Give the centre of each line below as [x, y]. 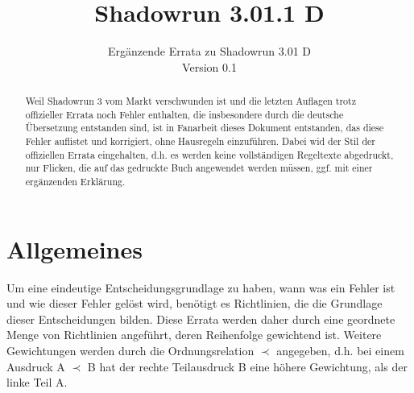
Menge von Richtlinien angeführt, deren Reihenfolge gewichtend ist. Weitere [194, 335]
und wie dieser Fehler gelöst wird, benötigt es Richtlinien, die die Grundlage [195, 303]
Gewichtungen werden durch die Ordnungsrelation [130, 351]
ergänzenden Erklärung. [75, 182]
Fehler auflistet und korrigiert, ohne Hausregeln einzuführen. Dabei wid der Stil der [200, 141]
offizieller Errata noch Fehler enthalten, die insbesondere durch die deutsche [184, 114]
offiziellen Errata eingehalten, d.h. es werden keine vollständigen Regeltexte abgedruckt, [209, 154]
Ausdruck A [36, 366]
